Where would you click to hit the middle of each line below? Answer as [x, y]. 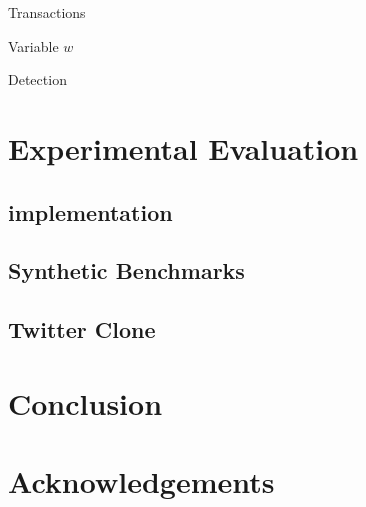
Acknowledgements [141, 481]
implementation [90, 211]
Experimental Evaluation [183, 147]
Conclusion [85, 402]
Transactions [47, 12]
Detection [37, 79]
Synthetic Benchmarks [126, 270]
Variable [33, 45]
